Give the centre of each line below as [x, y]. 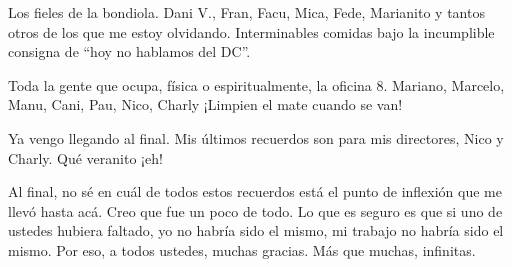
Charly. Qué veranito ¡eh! [85, 157]
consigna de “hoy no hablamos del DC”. [129, 51]
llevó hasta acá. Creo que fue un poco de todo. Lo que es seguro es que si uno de [255, 210]
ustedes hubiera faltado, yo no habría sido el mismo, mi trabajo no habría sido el [256, 230]
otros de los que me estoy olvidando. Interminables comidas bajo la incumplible [251, 31]
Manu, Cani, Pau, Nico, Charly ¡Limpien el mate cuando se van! [205, 104]
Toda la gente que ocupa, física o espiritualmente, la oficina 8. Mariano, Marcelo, [256, 84]
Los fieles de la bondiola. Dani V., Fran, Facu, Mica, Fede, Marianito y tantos [246, 12]
